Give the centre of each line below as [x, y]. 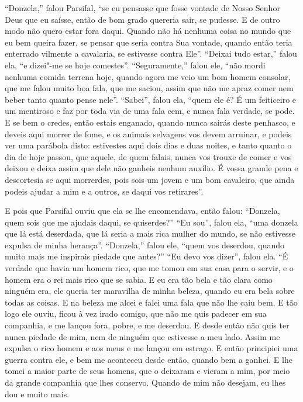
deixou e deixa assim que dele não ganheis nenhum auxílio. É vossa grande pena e [151, 168]
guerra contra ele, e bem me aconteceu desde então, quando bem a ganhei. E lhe [149, 359]
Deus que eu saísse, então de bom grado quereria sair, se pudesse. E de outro [142, 19]
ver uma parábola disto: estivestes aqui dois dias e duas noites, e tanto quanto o [148, 145]
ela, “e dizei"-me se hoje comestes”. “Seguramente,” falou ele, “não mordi [135, 65]
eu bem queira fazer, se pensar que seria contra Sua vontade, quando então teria [149, 42]
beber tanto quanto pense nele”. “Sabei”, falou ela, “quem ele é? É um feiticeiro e [151, 99]
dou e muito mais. [37, 394]
